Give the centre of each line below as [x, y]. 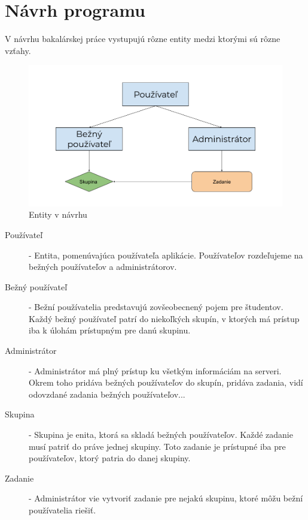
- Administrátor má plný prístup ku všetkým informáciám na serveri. [155, 370]
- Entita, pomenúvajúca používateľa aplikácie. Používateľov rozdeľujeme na [166, 255]
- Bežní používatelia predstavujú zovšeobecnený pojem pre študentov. [156, 307]
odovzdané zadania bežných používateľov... [107, 394]
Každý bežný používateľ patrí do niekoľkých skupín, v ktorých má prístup [164, 318]
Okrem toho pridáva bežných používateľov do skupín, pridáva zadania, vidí [166, 382]
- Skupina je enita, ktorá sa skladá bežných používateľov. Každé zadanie [161, 435]
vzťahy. [18, 50]
